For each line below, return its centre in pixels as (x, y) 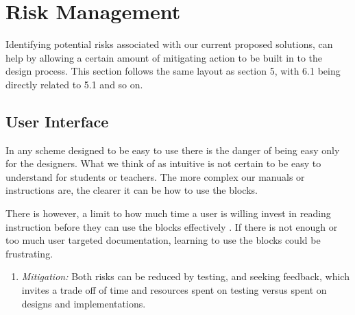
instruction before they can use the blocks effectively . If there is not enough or (172, 226)
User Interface (57, 121)
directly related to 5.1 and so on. (74, 84)
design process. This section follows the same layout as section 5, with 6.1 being (173, 71)
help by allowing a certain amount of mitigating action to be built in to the (164, 57)
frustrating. (29, 253)
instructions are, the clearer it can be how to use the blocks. (132, 190)
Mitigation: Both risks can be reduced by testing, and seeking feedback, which (185, 276)
